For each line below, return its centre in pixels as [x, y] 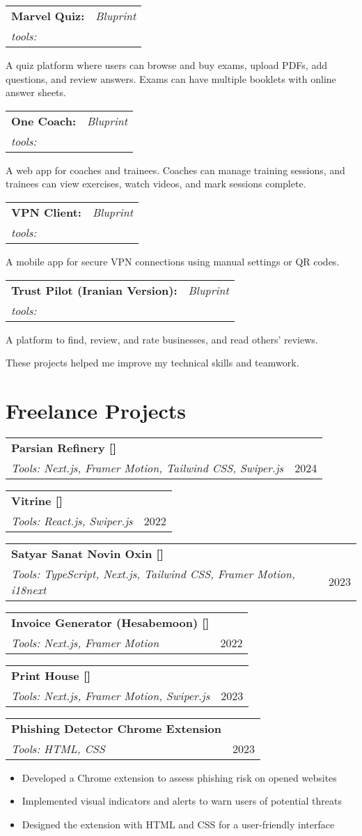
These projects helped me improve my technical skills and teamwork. [152, 363]
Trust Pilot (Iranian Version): [94, 290]
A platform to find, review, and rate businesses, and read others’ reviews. [162, 339]
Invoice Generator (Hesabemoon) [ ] [110, 622]
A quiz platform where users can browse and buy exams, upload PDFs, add [166, 65]
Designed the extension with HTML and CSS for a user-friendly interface [178, 825]
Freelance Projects [96, 410]
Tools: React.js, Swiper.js [72, 520]
